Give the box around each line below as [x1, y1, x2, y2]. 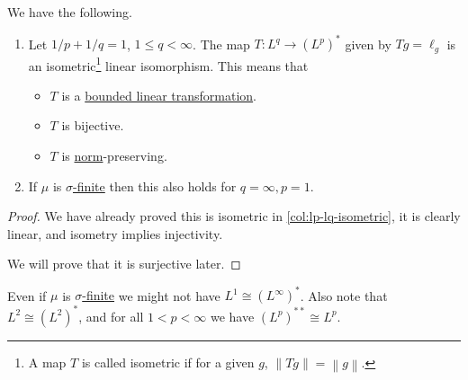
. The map [193, 34, 250, 53]
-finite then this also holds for [72, 176, 237, 195]
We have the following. [7, 3, 132, 21]
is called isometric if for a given [81, 352, 255, 371]
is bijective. [61, 116, 124, 135]
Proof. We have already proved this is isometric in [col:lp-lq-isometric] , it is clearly [7, 207, 461, 225]
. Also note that [300, 286, 388, 305]
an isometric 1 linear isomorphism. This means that [28, 53, 309, 75]
